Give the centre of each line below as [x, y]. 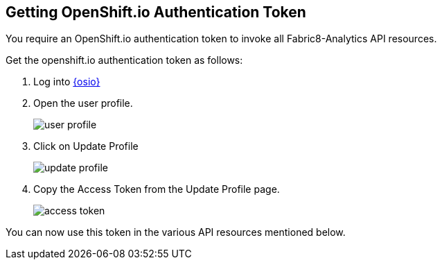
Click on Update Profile [86, 146]
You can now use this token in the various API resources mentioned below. [176, 232]
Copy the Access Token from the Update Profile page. [157, 189]
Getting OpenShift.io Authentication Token [156, 12]
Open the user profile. [83, 103]
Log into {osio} [67, 82]
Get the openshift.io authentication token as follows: [124, 60]
